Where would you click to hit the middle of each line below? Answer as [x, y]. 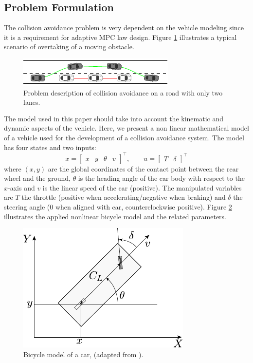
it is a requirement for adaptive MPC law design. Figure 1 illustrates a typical [120, 37]
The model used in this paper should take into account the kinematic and [114, 118]
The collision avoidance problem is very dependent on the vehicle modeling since [124, 28]
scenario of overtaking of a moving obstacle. [69, 47]
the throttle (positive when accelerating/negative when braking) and [124, 197]
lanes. [32, 102]
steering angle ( [27, 207]
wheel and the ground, [37, 178]
